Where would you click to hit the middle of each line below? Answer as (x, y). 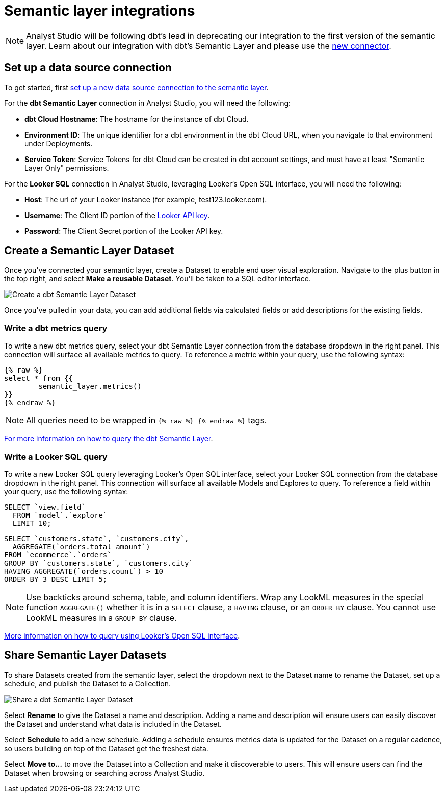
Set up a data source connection (88, 68)
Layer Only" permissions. (67, 168)
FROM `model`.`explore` (60, 515)
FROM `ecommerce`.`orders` (58, 555)
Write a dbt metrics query (56, 328)
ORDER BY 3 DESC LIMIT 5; (56, 579)
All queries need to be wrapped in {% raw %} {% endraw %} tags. (147, 421)
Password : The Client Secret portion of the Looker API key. (124, 231)
